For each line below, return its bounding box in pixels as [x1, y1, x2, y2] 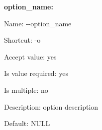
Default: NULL [4, 118, 50, 129]
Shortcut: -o [4, 35, 41, 45]
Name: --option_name [4, 18, 72, 28]
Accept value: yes [4, 51, 57, 62]
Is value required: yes [4, 68, 68, 78]
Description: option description [4, 101, 99, 112]
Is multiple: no [4, 84, 48, 95]
